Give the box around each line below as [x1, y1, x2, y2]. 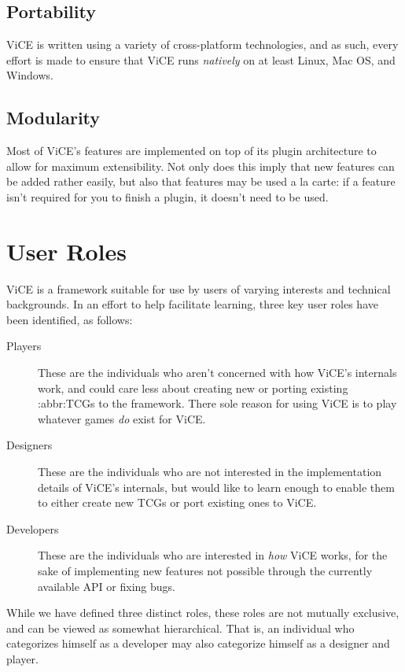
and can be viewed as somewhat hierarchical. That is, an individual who [6, 619, 355, 636]
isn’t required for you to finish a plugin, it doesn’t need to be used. [6, 188, 329, 205]
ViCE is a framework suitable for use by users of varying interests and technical [6, 280, 391, 297]
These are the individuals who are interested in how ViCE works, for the [38, 547, 388, 563]
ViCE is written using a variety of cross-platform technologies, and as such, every [6, 36, 399, 53]
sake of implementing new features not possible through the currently [38, 563, 373, 578]
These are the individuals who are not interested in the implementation [38, 463, 382, 480]
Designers [6, 437, 53, 453]
